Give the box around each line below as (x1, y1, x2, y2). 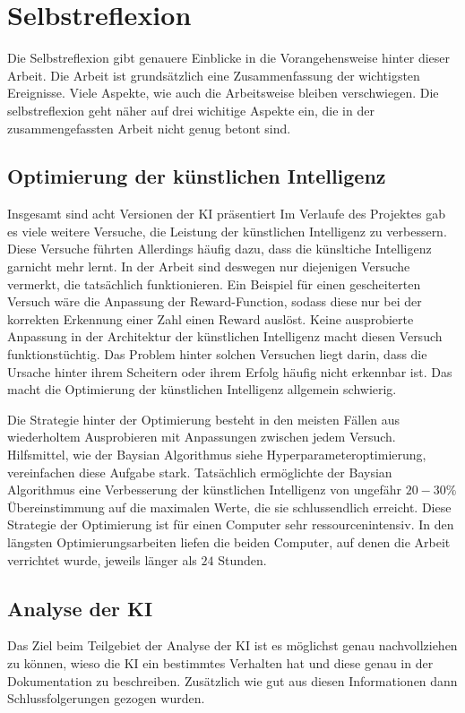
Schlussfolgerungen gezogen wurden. (7, 689, 205, 708)
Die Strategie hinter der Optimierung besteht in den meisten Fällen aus (7, 409, 400, 428)
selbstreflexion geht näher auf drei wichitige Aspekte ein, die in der (7, 100, 375, 119)
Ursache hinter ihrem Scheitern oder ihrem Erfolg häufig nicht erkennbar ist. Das (7, 362, 452, 381)
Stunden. (218, 550, 267, 569)
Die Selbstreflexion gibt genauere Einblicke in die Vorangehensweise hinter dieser (7, 48, 451, 67)
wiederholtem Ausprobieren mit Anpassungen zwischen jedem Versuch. (7, 427, 396, 446)
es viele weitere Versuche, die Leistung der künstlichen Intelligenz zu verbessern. (7, 221, 447, 240)
